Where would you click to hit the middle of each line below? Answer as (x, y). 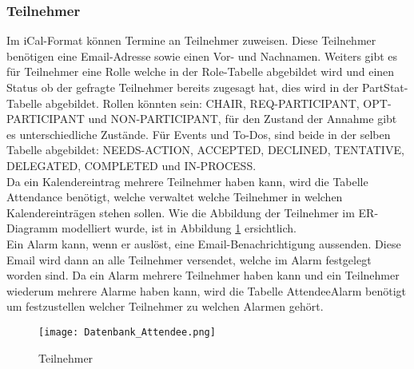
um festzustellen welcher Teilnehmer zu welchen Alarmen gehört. (165, 306)
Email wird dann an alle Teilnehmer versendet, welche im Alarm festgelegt (189, 259)
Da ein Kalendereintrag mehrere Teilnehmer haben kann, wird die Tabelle (187, 181)
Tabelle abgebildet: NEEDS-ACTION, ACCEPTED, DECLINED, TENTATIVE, (205, 150)
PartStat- (385, 87)
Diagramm (32, 228)
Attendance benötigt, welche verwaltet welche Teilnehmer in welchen (175, 197)
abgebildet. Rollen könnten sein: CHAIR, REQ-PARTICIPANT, (202, 103)
